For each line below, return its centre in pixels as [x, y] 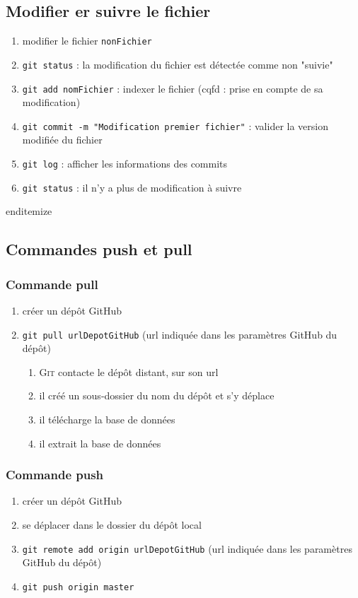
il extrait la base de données [100, 443]
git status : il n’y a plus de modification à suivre [132, 187]
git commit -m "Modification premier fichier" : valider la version [175, 125]
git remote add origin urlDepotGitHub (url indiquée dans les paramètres [187, 548]
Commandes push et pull [99, 249]
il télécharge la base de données [107, 419]
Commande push [55, 475]
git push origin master [78, 587]
